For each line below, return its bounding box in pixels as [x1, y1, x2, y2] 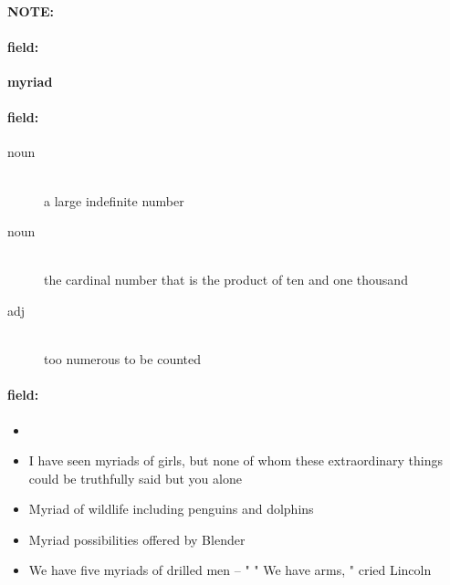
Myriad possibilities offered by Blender [28, 529, 246, 548]
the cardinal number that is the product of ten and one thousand [44, 270, 408, 289]
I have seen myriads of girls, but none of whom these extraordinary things [28, 451, 444, 470]
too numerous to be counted [44, 350, 202, 369]
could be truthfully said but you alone [28, 468, 242, 487]
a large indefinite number [44, 191, 184, 210]
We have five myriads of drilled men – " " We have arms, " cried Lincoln [28, 560, 432, 580]
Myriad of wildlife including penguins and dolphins [28, 499, 314, 518]
